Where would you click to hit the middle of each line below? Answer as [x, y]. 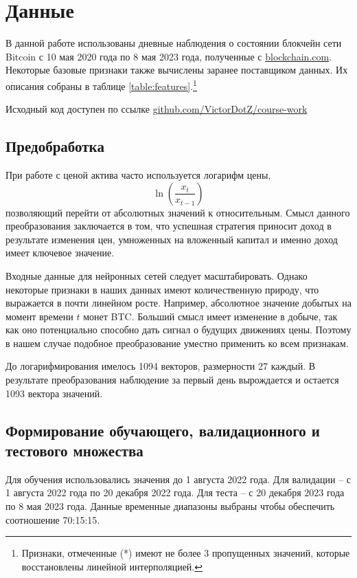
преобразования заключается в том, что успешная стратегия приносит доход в [169, 226]
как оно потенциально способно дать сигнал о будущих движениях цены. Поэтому [178, 330]
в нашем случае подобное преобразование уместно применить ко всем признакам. [177, 343]
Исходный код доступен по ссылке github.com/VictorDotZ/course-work [157, 109]
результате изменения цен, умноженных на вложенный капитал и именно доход [172, 239]
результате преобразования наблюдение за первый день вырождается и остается [172, 380]
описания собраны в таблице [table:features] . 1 [101, 85]
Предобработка [55, 146]
